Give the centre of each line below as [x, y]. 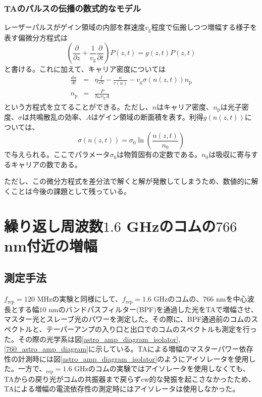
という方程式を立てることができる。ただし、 [78, 106]
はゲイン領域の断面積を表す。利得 [147, 116]
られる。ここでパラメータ [67, 154]
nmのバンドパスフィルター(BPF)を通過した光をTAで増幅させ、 [153, 309]
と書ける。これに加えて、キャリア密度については [85, 69]
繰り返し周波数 [54, 226]
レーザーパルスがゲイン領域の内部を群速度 [75, 27]
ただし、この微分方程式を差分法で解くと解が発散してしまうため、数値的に [128, 181]
